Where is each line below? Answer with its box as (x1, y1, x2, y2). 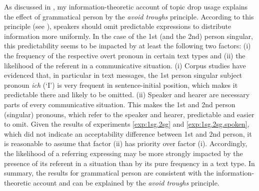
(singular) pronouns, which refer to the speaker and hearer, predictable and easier (4, 109, 254, 119)
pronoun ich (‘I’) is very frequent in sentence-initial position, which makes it (4, 79, 238, 90)
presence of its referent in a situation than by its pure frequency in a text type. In (4, 158, 255, 168)
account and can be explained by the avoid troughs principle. (33, 177, 219, 188)
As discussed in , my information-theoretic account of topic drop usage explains (4, 1, 248, 11)
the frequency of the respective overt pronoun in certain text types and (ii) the (4, 50, 245, 60)
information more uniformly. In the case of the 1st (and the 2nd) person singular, (4, 30, 253, 41)
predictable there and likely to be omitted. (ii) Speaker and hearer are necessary (4, 89, 250, 100)
